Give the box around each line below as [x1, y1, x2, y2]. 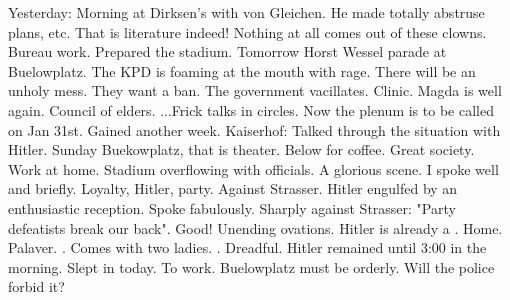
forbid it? [8, 276, 65, 297]
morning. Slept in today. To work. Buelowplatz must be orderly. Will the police [8, 256, 495, 277]
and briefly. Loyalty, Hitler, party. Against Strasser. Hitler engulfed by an [8, 178, 458, 199]
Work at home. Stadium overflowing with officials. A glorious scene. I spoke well [8, 158, 499, 179]
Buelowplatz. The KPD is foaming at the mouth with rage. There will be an [8, 60, 476, 81]
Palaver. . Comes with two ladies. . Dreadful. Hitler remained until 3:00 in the [8, 237, 487, 258]
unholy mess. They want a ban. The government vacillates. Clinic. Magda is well [8, 80, 502, 101]
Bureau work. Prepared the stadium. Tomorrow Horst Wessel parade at [8, 41, 447, 62]
